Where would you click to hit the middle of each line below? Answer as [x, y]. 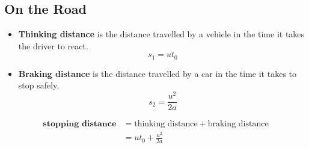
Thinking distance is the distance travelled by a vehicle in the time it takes [161, 34]
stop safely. [39, 85]
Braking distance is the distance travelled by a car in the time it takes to [158, 73]
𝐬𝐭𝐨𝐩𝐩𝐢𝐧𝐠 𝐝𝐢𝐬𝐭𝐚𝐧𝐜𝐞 [80, 124]
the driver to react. [53, 45]
